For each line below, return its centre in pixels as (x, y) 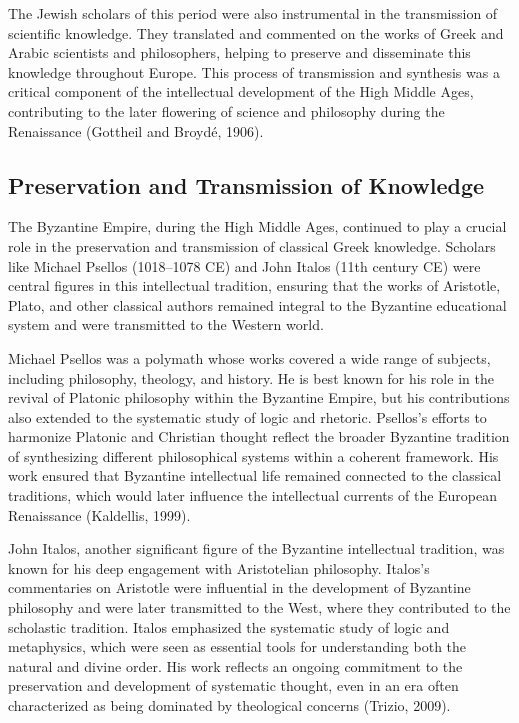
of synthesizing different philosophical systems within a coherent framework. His (253, 455)
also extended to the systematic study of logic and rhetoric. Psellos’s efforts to (247, 416)
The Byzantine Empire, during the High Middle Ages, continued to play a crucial (257, 226)
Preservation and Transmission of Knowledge (246, 184)
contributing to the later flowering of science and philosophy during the (226, 110)
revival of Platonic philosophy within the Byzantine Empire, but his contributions (259, 397)
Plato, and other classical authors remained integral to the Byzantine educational (257, 304)
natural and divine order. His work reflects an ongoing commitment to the (235, 665)
